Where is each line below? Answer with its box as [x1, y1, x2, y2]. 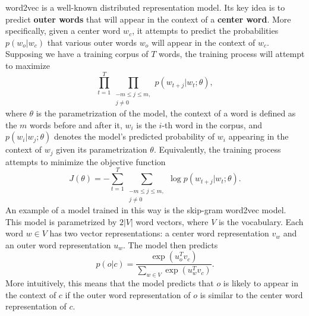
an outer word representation [5, 238, 111, 251]
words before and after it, [30, 118, 122, 131]
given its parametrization [56, 143, 147, 156]
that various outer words [47, 36, 137, 48]
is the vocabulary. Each [218, 215, 304, 227]
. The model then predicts [123, 238, 218, 251]
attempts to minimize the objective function [5, 155, 166, 168]
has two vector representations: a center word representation [49, 227, 269, 239]
